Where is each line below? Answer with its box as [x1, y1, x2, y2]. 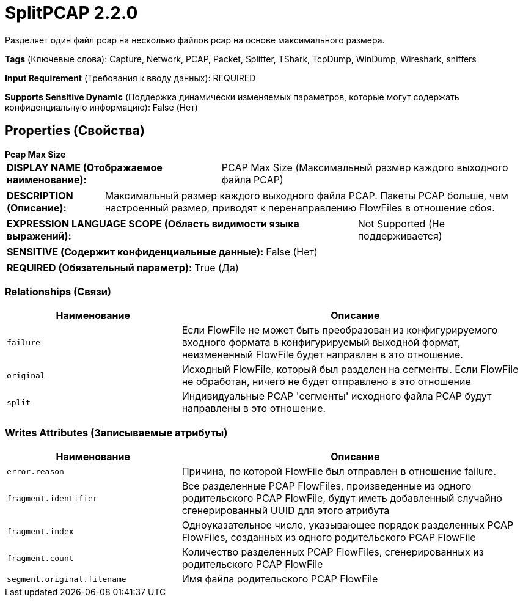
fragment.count [7, 553, 74, 563]
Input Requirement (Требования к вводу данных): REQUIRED [5, 72, 256, 83]
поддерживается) [357, 229, 442, 242]
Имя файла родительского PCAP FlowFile [181, 573, 378, 585]
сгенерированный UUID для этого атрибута [181, 504, 390, 517]
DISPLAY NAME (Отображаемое [7, 161, 163, 174]
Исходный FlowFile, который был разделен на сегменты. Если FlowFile [181, 363, 519, 376]
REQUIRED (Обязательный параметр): [7, 261, 192, 274]
